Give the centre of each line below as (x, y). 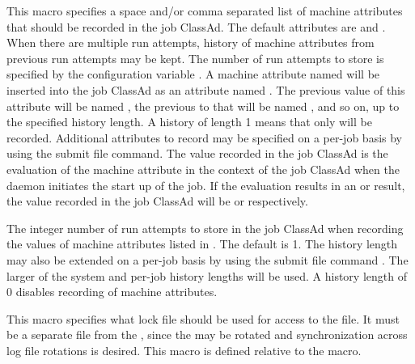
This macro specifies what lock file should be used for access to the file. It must (203, 318)
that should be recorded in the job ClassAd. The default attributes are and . (196, 26)
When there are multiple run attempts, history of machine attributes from (191, 42)
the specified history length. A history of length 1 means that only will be (189, 122)
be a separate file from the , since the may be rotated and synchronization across (207, 334)
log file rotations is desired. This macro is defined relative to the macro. (184, 350)
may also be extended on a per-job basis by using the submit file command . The (207, 259)
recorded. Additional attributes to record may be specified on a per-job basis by (205, 137)
